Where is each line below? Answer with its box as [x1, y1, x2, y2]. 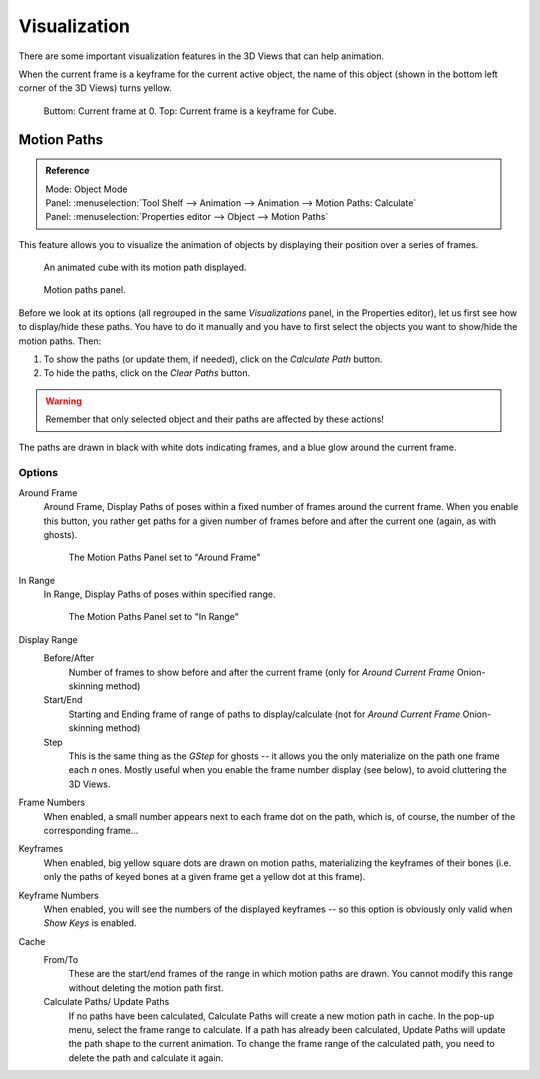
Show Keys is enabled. [43, 917, 137, 929]
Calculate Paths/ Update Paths [43, 996, 170, 1008]
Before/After [43, 652, 95, 664]
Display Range [18, 633, 79, 645]
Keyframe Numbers [18, 889, 99, 901]
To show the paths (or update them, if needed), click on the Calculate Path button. [43, 353, 384, 365]
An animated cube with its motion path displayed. [43, 261, 247, 274]
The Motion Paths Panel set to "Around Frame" [68, 551, 261, 564]
